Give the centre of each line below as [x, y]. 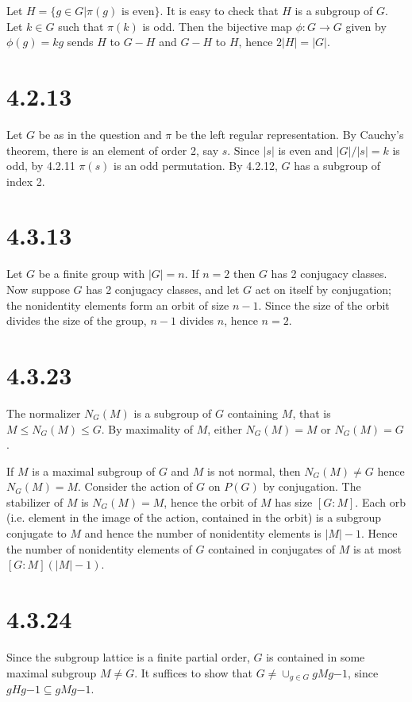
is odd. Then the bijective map [217, 26]
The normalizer [44, 413]
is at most [377, 548]
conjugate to [37, 533]
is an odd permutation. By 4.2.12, [196, 166]
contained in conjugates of [272, 548]
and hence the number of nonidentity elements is [203, 533]
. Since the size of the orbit [324, 305]
